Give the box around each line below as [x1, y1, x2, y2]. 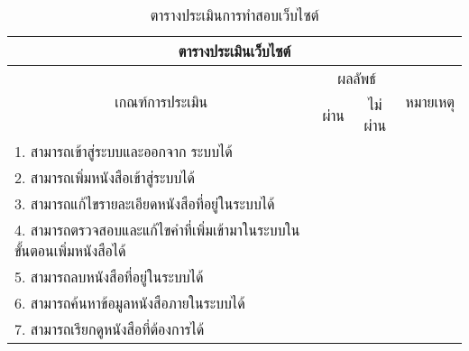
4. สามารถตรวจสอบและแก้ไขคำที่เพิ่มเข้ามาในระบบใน [14, 219, 300, 240]
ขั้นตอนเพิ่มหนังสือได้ [14, 240, 126, 261]
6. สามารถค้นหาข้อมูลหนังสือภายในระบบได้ [14, 292, 245, 313]
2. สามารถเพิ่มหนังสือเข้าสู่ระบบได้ [14, 167, 196, 188]
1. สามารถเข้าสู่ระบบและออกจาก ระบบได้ [14, 141, 233, 162]
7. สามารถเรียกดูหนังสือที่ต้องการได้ [14, 319, 205, 339]
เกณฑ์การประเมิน [115, 91, 208, 112]
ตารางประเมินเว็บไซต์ [178, 41, 291, 61]
